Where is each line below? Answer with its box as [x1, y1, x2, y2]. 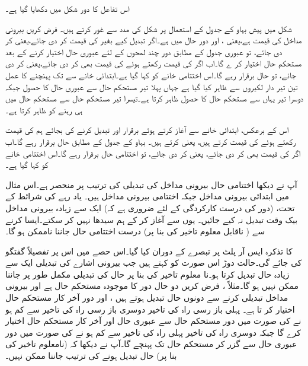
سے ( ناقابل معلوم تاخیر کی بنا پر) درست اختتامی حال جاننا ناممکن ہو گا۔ [5, 225, 265, 237]
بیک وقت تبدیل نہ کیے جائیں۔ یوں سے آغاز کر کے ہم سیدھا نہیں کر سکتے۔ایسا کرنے [5, 213, 298, 225]
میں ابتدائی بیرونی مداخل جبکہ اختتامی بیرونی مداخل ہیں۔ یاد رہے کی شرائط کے [5, 190, 289, 202]
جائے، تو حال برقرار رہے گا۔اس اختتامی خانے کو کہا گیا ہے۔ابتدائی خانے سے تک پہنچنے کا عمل [5, 68, 297, 81]
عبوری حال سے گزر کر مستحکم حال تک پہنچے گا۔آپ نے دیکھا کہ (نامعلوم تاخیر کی [5, 338, 297, 350]
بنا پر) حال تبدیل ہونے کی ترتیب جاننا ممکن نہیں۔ [5, 349, 177, 362]
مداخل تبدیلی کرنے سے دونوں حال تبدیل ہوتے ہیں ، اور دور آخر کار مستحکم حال [5, 291, 288, 304]
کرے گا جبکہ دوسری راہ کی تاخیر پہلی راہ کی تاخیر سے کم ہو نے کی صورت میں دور [5, 326, 301, 338]
